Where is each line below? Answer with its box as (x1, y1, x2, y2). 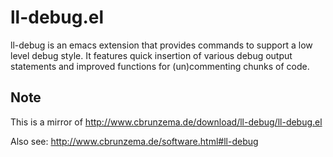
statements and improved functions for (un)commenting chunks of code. (10, 60, 310, 72)
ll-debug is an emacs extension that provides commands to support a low (10, 39, 313, 51)
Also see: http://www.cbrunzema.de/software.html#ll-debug (10, 135, 259, 147)
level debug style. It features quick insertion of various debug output (10, 49, 293, 61)
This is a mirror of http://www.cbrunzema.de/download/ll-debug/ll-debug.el (10, 116, 323, 128)
